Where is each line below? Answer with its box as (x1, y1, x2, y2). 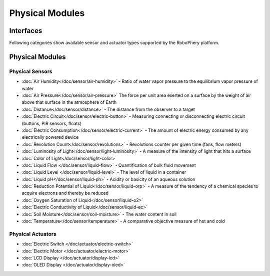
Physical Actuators (9, 230, 57, 237)
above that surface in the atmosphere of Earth (21, 99, 117, 105)
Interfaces (9, 26, 42, 35)
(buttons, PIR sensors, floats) (21, 120, 82, 126)
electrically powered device (21, 134, 79, 140)
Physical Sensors (9, 68, 52, 75)
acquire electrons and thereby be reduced (21, 190, 108, 196)
